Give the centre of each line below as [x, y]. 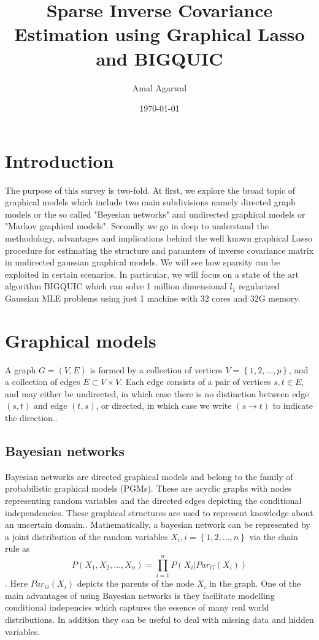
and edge [51, 406]
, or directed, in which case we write [164, 406]
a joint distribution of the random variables [86, 536]
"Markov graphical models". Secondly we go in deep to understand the [137, 226]
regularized [259, 286]
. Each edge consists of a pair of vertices [196, 382]
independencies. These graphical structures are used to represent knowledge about [159, 512]
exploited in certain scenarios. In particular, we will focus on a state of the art [152, 274]
